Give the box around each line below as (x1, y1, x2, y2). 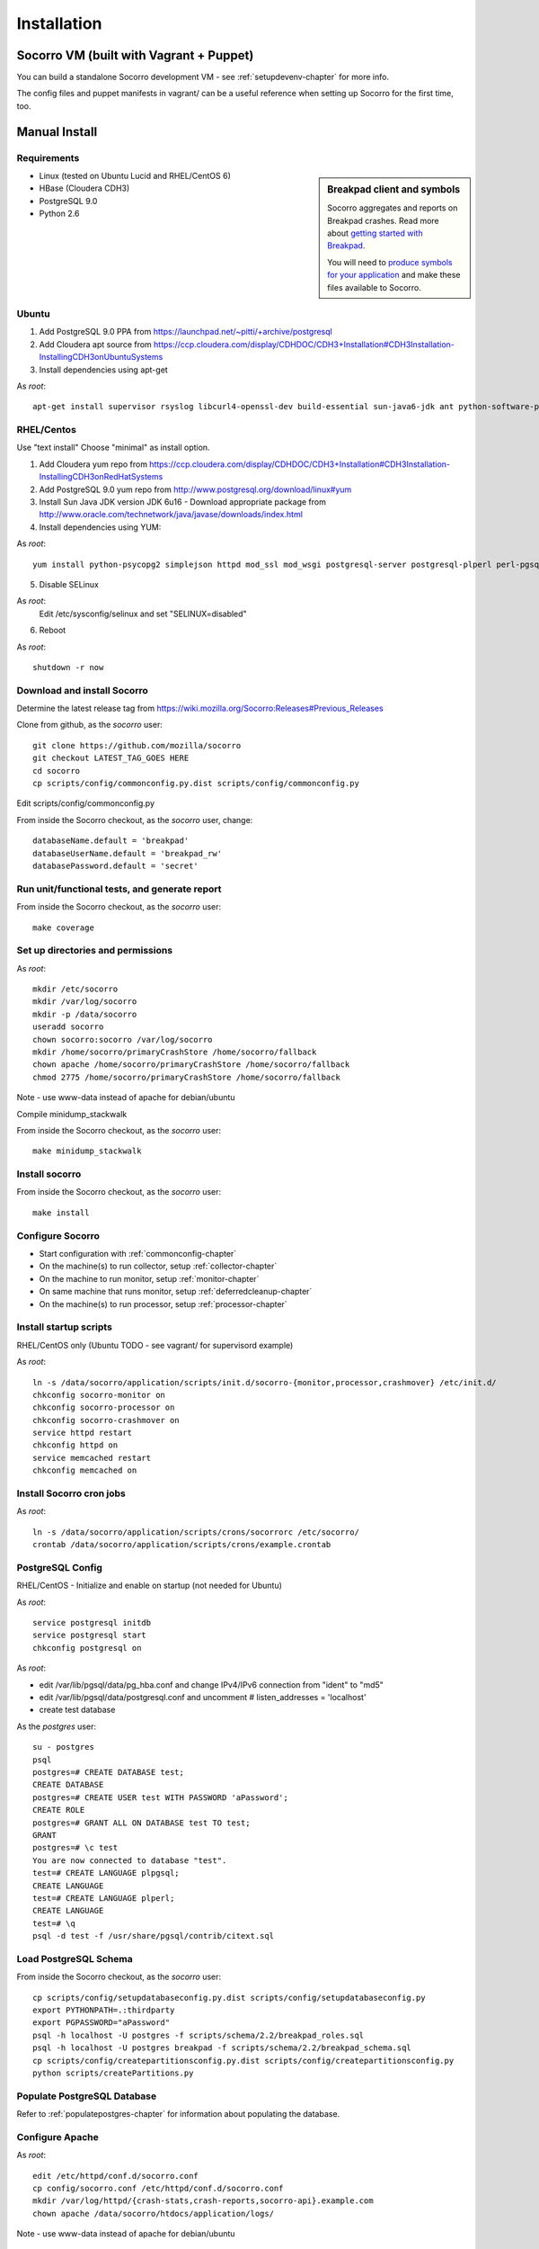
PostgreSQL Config (16, 1561, 103, 1573)
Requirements (16, 151, 80, 164)
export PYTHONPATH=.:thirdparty (32, 2004, 175, 2015)
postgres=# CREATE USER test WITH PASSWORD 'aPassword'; (32, 1792, 289, 1803)
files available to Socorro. (327, 282, 421, 292)
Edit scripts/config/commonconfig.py (16, 798, 155, 809)
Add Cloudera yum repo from (39, 459, 148, 470)
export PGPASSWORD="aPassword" (32, 2018, 171, 2028)
